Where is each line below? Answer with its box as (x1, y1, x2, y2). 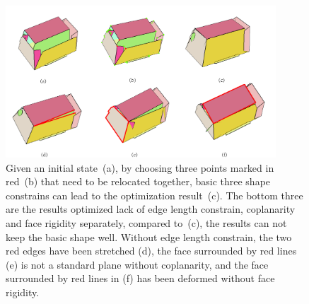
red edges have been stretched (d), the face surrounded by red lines (6, 243, 297, 258)
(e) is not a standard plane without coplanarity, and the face (6, 257, 269, 271)
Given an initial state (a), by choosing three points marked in (6, 160, 274, 175)
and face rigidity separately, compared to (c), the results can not (6, 215, 287, 230)
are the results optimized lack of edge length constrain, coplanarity (6, 201, 296, 216)
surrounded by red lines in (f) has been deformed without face (6, 271, 275, 286)
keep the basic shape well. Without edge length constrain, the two (6, 229, 292, 244)
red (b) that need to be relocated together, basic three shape (6, 174, 271, 189)
